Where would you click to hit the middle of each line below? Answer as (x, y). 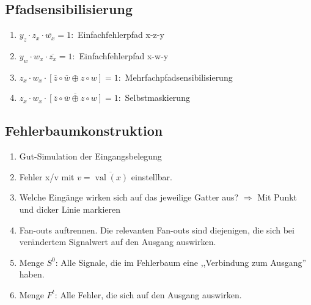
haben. (32, 274)
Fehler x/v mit (47, 176)
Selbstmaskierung (157, 97)
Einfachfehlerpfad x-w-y (124, 56)
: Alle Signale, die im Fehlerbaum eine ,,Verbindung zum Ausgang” (181, 262)
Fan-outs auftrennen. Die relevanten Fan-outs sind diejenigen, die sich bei (157, 230)
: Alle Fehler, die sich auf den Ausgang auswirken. (148, 294)
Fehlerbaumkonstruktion (84, 130)
